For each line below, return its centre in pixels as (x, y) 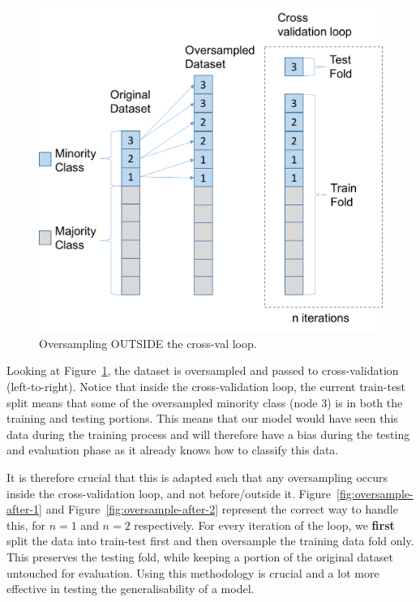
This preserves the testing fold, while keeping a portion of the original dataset (200, 556)
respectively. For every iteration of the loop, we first (264, 525)
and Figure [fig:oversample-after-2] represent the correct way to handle (222, 509)
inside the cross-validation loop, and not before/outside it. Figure (169, 493)
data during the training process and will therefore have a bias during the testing (208, 434)
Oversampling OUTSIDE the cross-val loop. (148, 343)
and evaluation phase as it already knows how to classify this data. (173, 450)
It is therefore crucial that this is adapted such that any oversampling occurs (197, 477)
